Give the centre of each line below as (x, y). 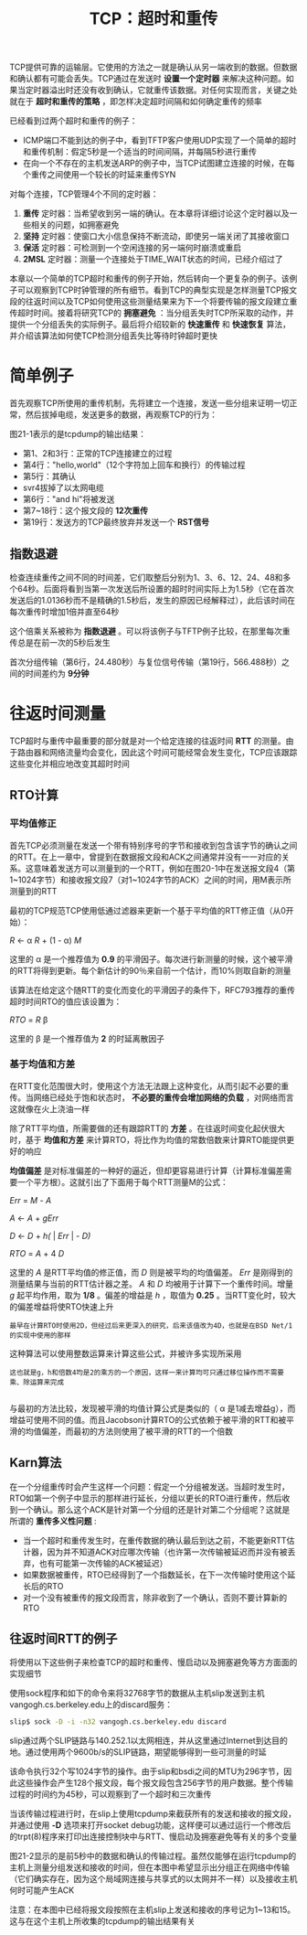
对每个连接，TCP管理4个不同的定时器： (84, 194)
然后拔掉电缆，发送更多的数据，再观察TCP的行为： (121, 415)
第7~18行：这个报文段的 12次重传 (85, 511)
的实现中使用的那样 (40, 1335)
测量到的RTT (33, 891)
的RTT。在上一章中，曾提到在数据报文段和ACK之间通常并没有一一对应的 (145, 857)
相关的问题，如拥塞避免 (75, 225)
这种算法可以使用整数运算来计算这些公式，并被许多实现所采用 (126, 1353)
